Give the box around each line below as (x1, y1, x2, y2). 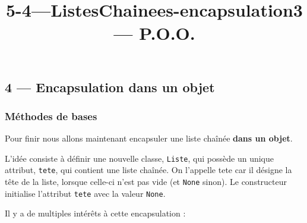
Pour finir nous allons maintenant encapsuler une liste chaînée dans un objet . (5, 132, 293, 145)
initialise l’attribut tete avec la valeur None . (5, 187, 166, 199)
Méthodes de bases (5, 108, 97, 123)
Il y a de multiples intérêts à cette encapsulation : (5, 207, 186, 219)
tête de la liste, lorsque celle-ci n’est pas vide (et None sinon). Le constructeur (5, 175, 287, 188)
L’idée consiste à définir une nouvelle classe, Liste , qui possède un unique (5, 152, 274, 164)
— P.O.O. (113, 21, 195, 45)
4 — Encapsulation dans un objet (5, 77, 215, 96)
